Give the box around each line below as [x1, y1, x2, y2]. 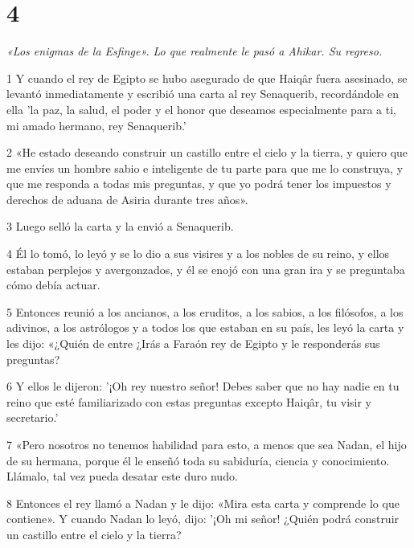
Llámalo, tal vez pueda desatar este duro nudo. [6, 468, 238, 485]
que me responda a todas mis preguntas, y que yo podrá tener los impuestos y [6, 175, 391, 192]
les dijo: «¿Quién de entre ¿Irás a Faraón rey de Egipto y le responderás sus [6, 335, 380, 352]
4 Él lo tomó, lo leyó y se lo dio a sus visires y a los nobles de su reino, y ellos [6, 245, 390, 262]
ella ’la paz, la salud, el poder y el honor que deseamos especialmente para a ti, [6, 100, 396, 117]
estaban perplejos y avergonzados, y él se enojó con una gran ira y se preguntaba [6, 260, 405, 277]
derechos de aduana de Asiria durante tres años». [6, 190, 248, 207]
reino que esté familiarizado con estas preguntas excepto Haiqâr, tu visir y [6, 393, 372, 410]
